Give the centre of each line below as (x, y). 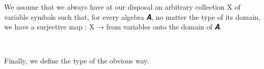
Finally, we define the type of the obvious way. (77, 61)
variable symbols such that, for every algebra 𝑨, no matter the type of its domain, (132, 16)
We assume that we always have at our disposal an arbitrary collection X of (122, 7)
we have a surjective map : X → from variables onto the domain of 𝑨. (113, 27)
